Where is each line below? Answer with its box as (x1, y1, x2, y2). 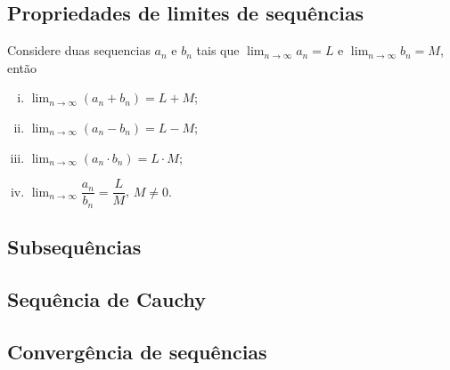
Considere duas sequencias (7, 41, 151, 60)
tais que (196, 41, 240, 60)
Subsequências (7, 233, 142, 261)
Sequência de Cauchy (7, 285, 207, 312)
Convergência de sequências (7, 337, 267, 365)
